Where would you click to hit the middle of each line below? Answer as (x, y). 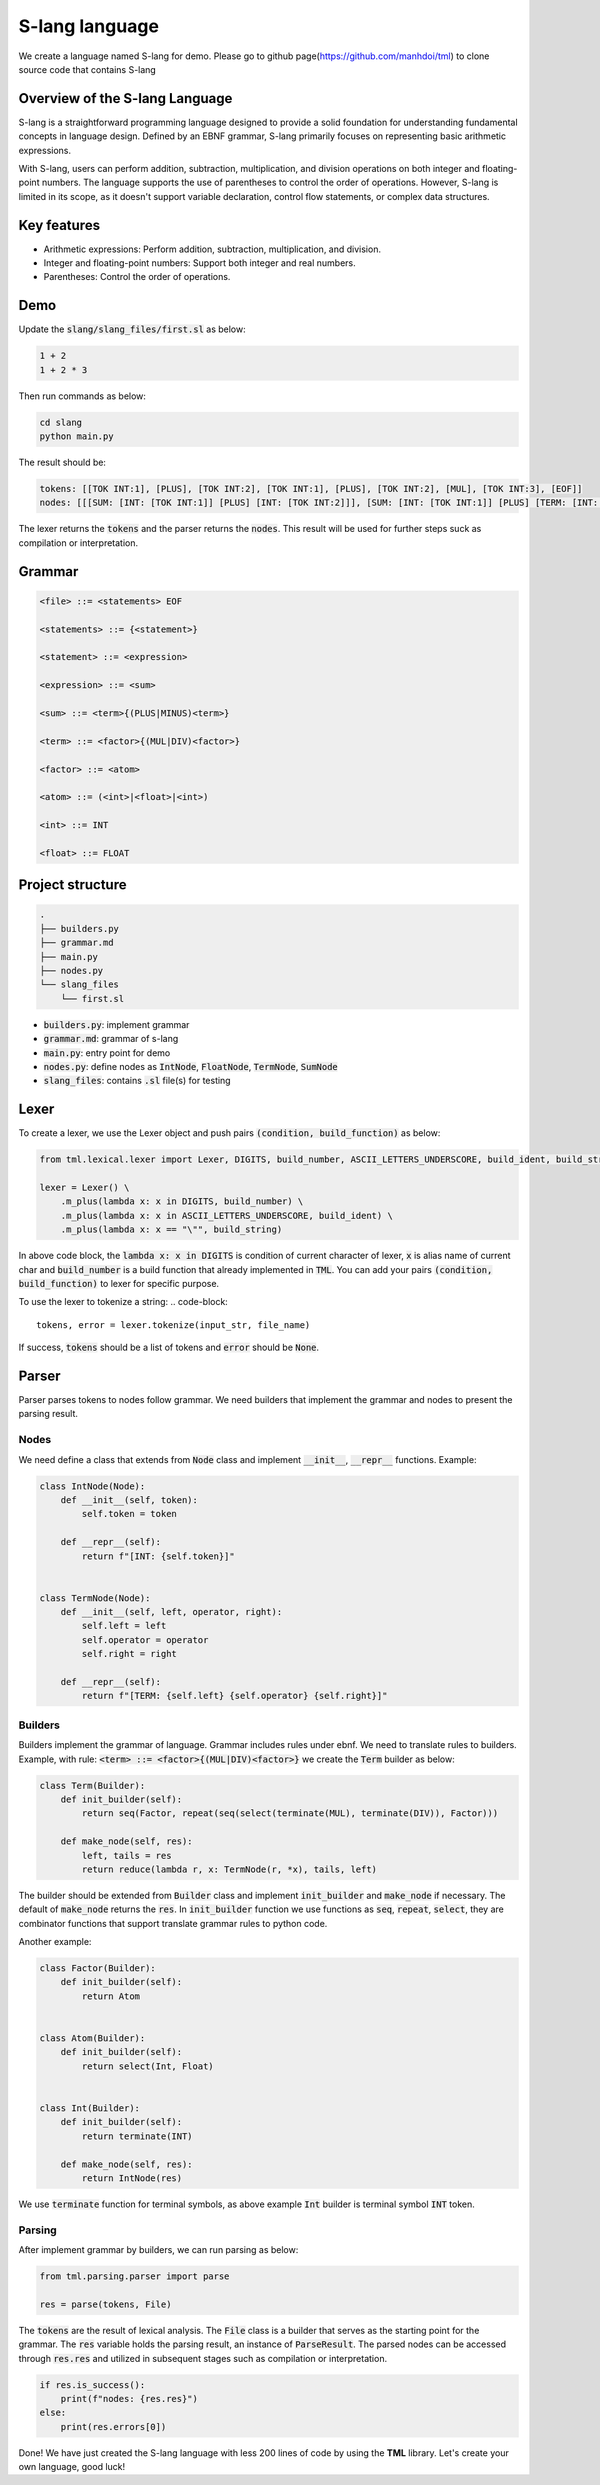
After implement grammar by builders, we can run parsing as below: (158, 2250)
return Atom (110, 1996)
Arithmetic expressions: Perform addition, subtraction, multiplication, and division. (212, 249)
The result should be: (62, 462)
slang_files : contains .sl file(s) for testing (137, 1081)
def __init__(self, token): (129, 1499)
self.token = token (129, 1514)
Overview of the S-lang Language (125, 98)
